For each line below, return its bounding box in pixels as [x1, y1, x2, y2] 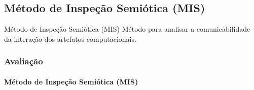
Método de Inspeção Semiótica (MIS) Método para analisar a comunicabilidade [4, 24, 250, 34]
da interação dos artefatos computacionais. [4, 33, 136, 44]
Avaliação [4, 55, 43, 67]
